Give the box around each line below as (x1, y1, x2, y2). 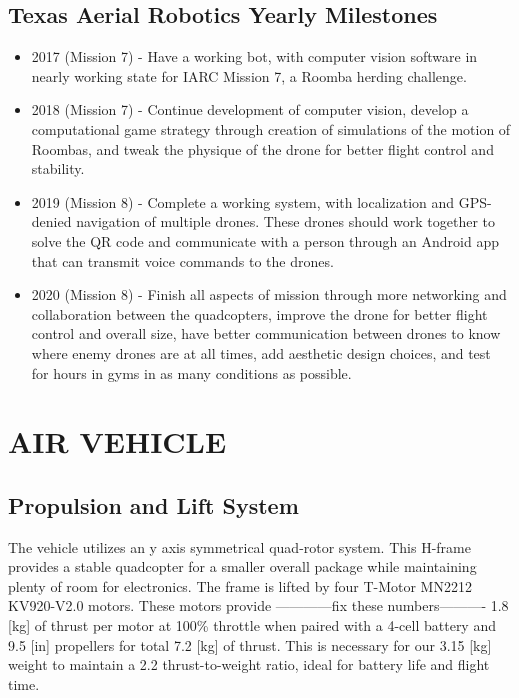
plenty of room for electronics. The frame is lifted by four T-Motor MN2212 (8, 575, 472, 596)
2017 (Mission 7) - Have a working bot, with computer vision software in (31, 46, 478, 67)
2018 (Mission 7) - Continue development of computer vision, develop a (31, 99, 469, 120)
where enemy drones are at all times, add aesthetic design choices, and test (31, 342, 491, 363)
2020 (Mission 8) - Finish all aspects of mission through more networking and (31, 284, 507, 305)
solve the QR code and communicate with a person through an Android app (31, 230, 499, 251)
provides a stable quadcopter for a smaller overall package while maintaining (8, 556, 477, 577)
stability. (31, 158, 85, 179)
